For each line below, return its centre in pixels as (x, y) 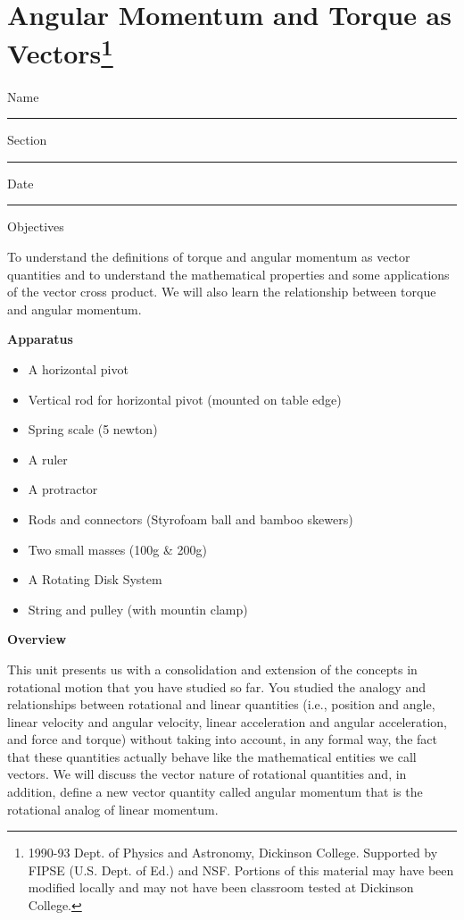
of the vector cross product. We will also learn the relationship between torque (222, 292)
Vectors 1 (60, 51)
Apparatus (40, 339)
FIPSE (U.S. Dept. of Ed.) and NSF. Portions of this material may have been (241, 870)
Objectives (36, 226)
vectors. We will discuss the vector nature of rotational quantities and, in (207, 774)
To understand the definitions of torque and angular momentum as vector (209, 257)
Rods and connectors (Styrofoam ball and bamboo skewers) (191, 519)
